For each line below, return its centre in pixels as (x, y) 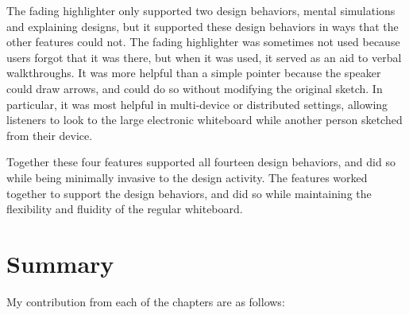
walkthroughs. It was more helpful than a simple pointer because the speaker (194, 73)
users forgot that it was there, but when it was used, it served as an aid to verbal (204, 57)
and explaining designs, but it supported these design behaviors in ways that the (203, 26)
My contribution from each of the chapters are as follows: (146, 301)
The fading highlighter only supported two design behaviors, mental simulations (201, 10)
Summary (60, 263)
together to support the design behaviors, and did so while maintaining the (189, 193)
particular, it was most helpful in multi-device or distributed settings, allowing (197, 104)
